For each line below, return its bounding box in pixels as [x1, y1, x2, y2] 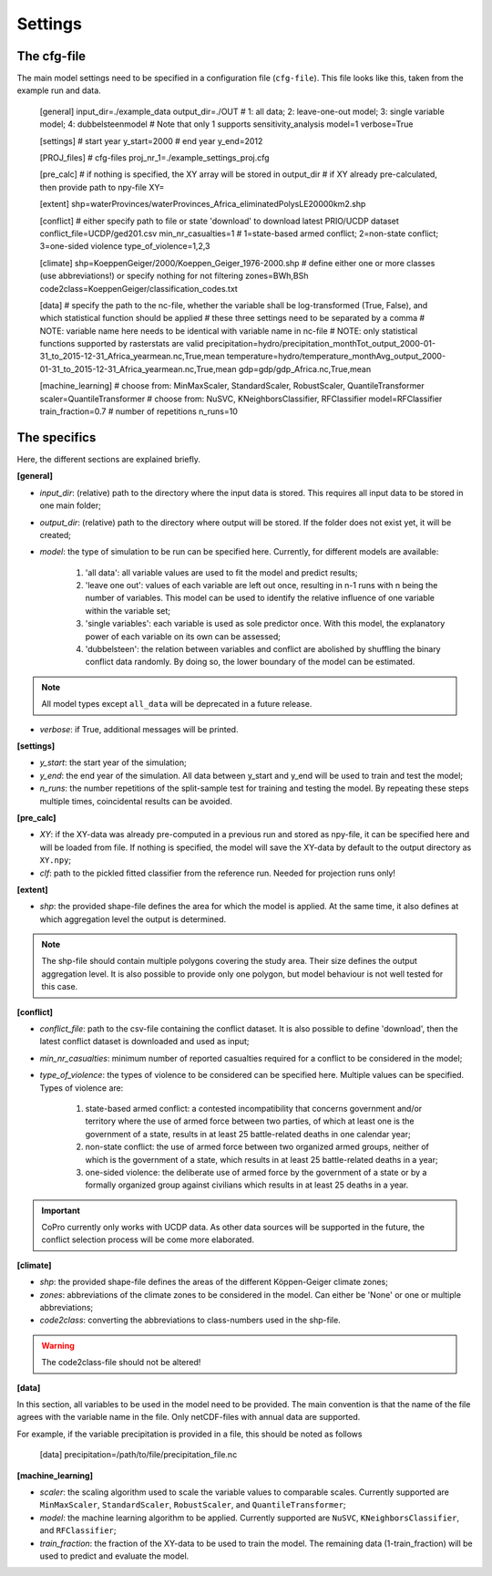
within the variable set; [85, 605, 171, 616]
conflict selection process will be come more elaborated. [41, 1234, 255, 1245]
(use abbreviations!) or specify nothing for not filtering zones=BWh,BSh [39, 270, 309, 282]
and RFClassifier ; [39, 1525, 118, 1536]
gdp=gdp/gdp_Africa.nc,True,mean [238, 363, 372, 374]
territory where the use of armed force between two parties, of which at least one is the [85, 1115, 415, 1126]
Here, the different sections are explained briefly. [16, 453, 200, 464]
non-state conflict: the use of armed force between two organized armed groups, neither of [85, 1141, 430, 1153]
